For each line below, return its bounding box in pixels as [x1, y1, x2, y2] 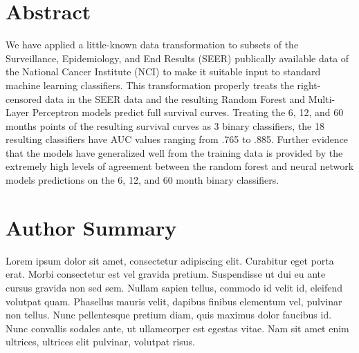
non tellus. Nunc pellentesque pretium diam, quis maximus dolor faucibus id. [6, 307, 332, 322]
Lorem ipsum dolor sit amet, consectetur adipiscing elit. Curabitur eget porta [6, 253, 334, 267]
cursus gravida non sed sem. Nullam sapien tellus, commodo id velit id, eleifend [6, 280, 343, 294]
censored [6, 91, 42, 106]
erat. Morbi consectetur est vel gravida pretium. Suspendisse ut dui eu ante [6, 267, 326, 281]
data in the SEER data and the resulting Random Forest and [44, 91, 306, 106]
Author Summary [6, 213, 177, 241]
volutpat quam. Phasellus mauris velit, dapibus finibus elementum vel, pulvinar [6, 294, 342, 308]
